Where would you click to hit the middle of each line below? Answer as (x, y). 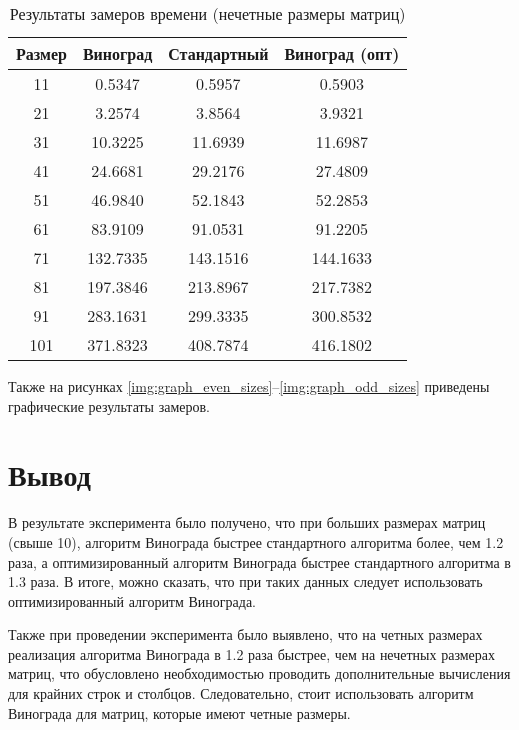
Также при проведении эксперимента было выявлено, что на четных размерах (245, 634)
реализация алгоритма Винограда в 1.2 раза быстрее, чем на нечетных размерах (252, 653)
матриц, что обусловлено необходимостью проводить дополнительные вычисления (259, 673)
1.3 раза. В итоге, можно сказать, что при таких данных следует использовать (245, 581)
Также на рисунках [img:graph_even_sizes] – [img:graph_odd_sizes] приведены (249, 386)
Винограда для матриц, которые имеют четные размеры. (179, 712)
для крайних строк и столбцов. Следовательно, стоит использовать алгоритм (241, 693)
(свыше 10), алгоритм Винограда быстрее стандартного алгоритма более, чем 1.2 (256, 541)
